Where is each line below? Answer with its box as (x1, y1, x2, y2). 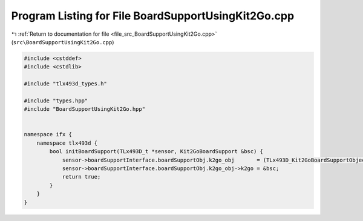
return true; (62, 173, 101, 180)
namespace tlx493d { (36, 139, 98, 147)
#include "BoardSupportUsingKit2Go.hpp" (24, 106, 145, 113)
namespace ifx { (24, 131, 73, 138)
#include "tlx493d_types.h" (24, 81, 107, 87)
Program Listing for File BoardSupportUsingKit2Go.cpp (11, 9, 295, 22)
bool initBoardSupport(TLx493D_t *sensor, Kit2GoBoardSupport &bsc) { (49, 148, 263, 155)
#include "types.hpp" (24, 97, 88, 104)
